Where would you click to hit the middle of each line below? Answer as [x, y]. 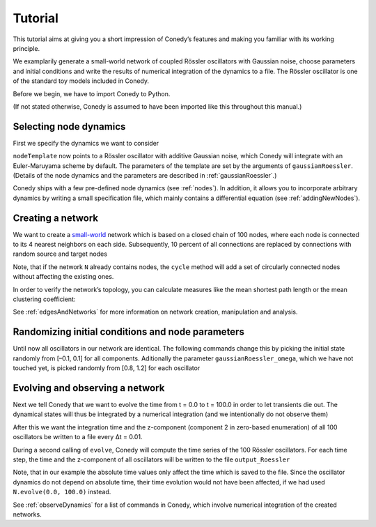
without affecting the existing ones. [63, 277]
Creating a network [56, 218]
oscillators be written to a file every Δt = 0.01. [78, 437]
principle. [26, 48]
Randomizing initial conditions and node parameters [129, 332]
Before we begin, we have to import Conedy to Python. [92, 93]
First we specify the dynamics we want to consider [86, 143]
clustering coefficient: [44, 299]
